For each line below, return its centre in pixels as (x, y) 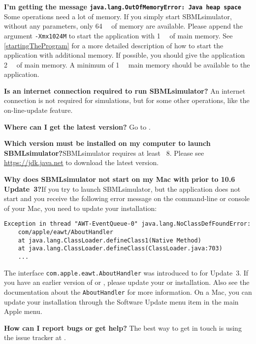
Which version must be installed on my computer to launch (107, 143)
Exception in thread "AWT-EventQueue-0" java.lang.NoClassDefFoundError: (128, 224)
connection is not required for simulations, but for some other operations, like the (127, 100)
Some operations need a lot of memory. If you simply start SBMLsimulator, (118, 16)
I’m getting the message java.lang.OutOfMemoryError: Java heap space (123, 6)
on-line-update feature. (38, 110)
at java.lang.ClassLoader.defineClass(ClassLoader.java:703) (120, 249)
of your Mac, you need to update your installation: (80, 208)
